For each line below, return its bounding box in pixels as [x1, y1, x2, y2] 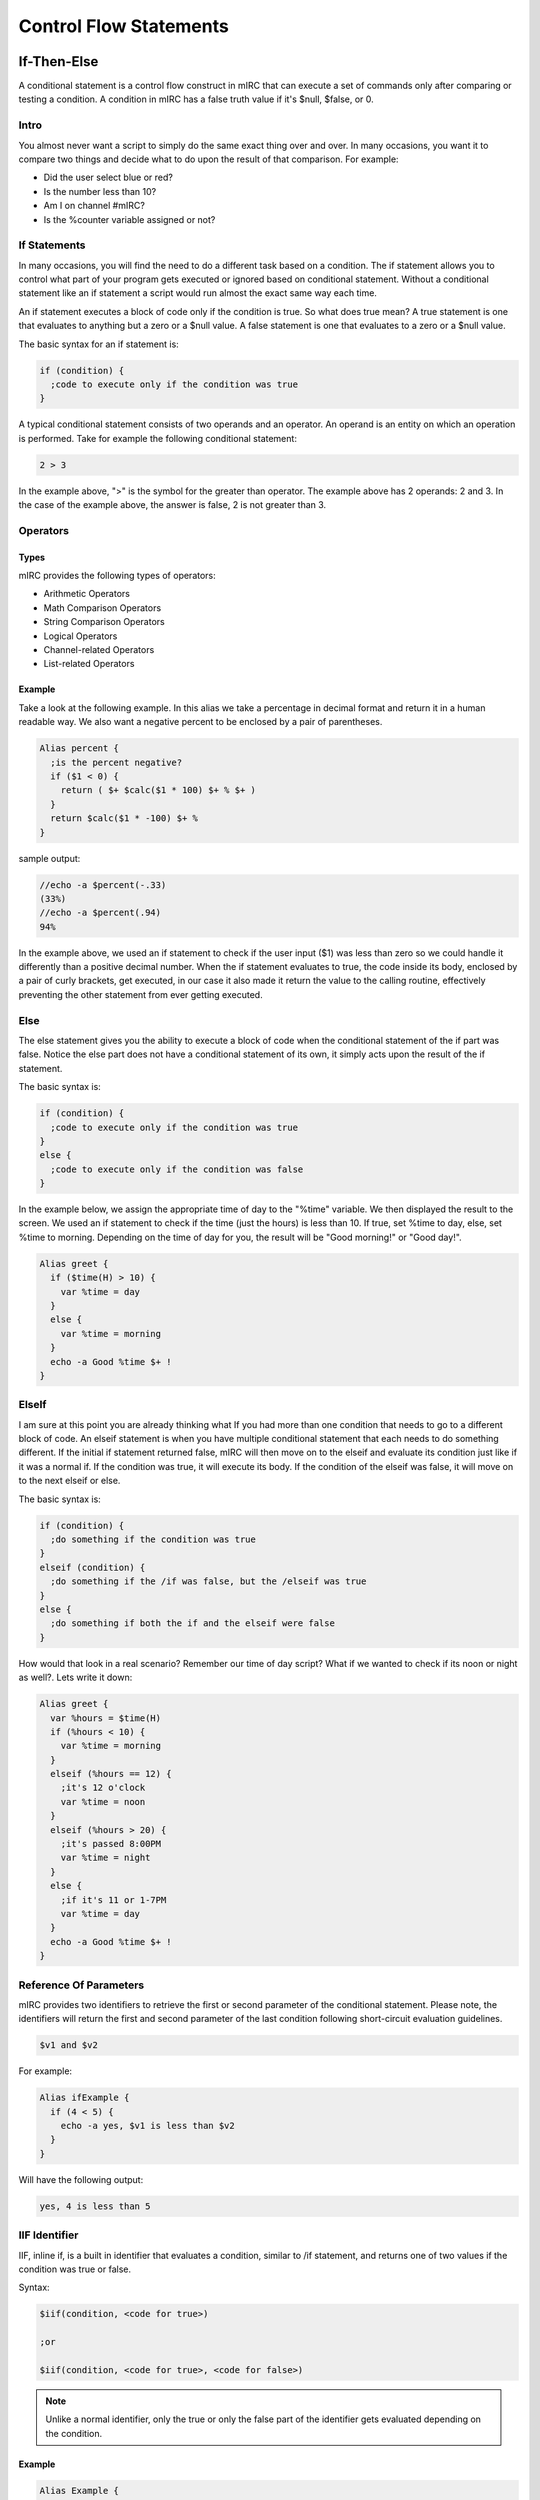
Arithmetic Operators [43, 588, 130, 600]
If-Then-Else [18, 53, 99, 70]
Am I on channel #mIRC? [43, 200, 145, 212]
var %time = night [60, 1852, 151, 1864]
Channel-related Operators [43, 644, 155, 656]
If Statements [18, 238, 86, 252]
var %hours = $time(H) [50, 1712, 162, 1724]
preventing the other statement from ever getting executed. [18, 988, 264, 1000]
